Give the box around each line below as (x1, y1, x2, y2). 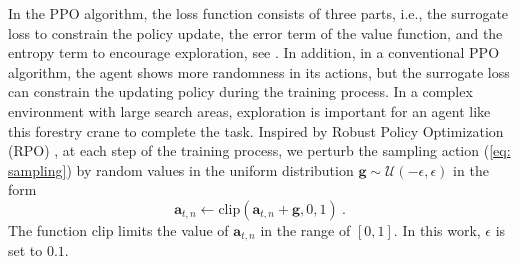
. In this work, (393, 219, 481, 240)
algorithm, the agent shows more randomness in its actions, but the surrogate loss (8, 61, 510, 82)
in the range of (260, 219, 351, 240)
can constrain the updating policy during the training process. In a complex (8, 81, 473, 102)
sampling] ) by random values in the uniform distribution (8, 159, 354, 180)
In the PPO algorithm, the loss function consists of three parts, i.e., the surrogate (8, 3, 509, 23)
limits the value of (118, 219, 229, 240)
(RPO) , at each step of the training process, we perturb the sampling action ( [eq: (8, 140, 511, 161)
